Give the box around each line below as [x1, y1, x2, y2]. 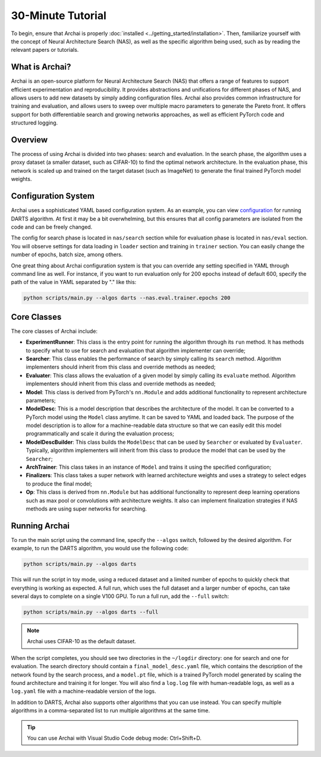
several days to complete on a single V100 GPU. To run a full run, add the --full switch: [11, 593, 229, 600]
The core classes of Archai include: [11, 328, 98, 335]
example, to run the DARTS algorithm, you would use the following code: [11, 545, 189, 552]
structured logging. [11, 119, 58, 126]
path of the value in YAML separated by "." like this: [11, 279, 137, 286]
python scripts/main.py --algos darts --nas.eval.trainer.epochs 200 [23, 295, 231, 301]
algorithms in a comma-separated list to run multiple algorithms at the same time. [11, 707, 210, 714]
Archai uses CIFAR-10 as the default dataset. [27, 638, 137, 645]
